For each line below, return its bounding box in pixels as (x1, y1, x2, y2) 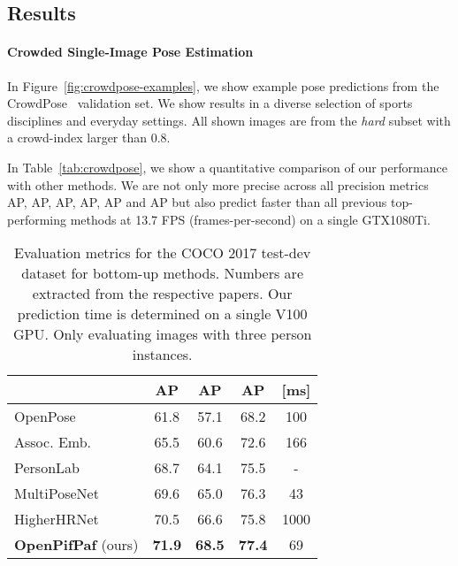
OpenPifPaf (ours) (14, 534, 139, 555)
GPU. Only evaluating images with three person (12, 324, 312, 345)
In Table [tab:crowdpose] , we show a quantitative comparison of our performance (7, 157, 447, 176)
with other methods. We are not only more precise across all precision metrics (7, 175, 429, 194)
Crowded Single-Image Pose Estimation (7, 42, 254, 61)
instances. (132, 344, 193, 365)
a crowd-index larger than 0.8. (7, 128, 171, 147)
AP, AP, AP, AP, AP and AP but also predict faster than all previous (7, 193, 387, 211)
